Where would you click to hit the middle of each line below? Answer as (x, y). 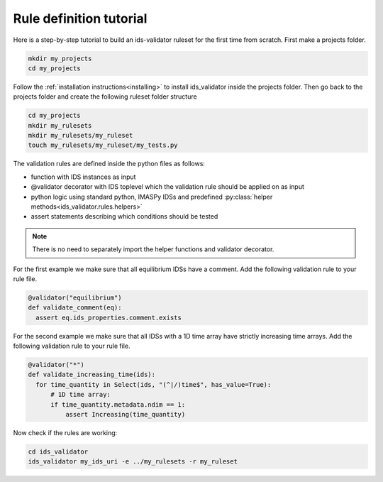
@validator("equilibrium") (75, 297)
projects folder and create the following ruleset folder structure (105, 97)
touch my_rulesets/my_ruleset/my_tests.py (103, 145)
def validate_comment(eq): (75, 308)
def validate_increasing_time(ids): (92, 375)
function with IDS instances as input (83, 177)
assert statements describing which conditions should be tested (124, 217)
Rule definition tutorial (80, 18)
